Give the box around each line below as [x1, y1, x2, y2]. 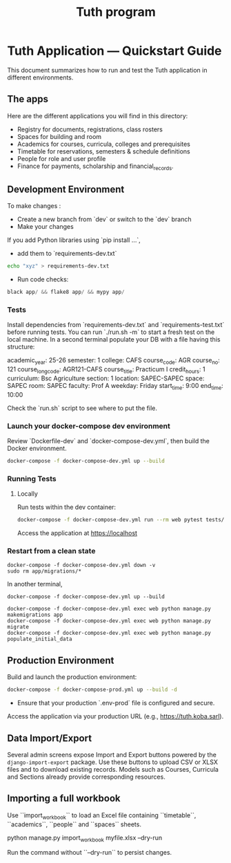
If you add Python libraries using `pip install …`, [7, 236, 141, 244]
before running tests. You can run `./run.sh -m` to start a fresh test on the [7, 328, 215, 336]
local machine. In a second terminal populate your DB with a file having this [7, 335, 221, 344]
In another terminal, [7, 580, 63, 588]
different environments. [7, 73, 74, 82]
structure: [7, 343, 35, 351]
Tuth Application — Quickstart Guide [7, 43, 222, 59]
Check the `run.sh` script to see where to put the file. [7, 404, 157, 412]
